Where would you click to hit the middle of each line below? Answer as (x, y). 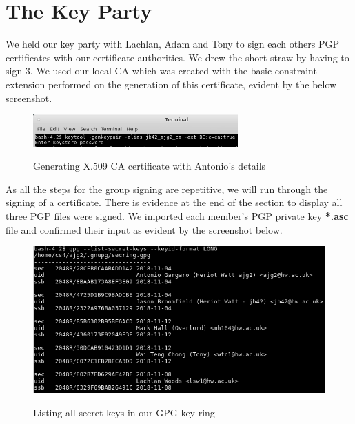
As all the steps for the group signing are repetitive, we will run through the (167, 189)
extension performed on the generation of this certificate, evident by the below (171, 84)
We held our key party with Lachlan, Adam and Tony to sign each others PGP (172, 44)
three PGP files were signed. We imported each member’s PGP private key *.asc (177, 216)
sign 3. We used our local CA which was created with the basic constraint (161, 71)
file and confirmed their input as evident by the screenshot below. (144, 229)
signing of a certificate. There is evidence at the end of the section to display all (174, 202)
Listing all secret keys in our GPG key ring (124, 412)
